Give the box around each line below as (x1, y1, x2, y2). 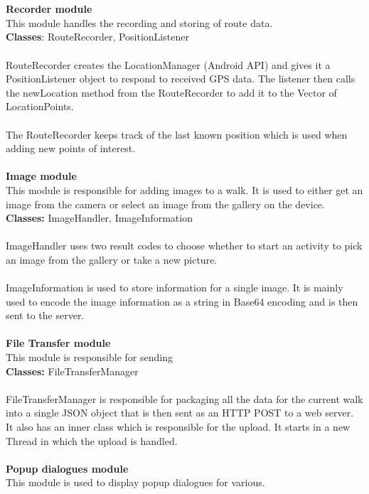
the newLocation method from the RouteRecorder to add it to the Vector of (6, 85, 337, 100)
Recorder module (6, 1, 92, 16)
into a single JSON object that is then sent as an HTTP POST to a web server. (6, 405, 354, 420)
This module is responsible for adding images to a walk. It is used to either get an (6, 182, 363, 197)
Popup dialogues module (6, 461, 129, 476)
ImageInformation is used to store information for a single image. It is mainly (6, 280, 343, 295)
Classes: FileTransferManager (6, 363, 139, 378)
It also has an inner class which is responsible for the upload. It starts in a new (6, 419, 351, 434)
